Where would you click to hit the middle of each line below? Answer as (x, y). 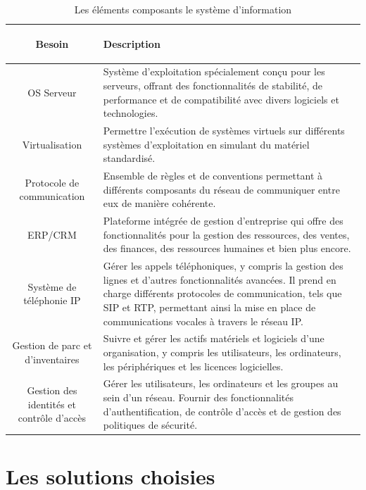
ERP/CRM (52, 234)
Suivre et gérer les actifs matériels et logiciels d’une (214, 338)
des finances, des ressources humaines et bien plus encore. (227, 248)
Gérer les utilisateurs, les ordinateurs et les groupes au (221, 383)
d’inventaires (52, 359)
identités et (52, 404)
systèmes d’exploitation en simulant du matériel (206, 144)
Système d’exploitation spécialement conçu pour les (214, 71)
